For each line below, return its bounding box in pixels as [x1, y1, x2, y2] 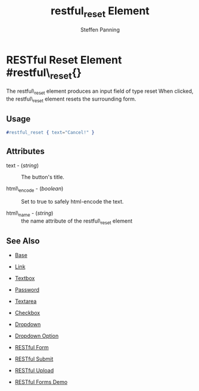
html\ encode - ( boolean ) [6, 184, 64, 193]
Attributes [6, 146, 45, 156]
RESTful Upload [14, 367, 54, 374]
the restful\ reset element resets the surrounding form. [6, 95, 136, 104]
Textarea [14, 298, 37, 305]
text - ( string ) [6, 162, 39, 169]
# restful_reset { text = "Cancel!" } [6, 130, 95, 136]
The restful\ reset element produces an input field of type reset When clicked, [6, 87, 194, 96]
